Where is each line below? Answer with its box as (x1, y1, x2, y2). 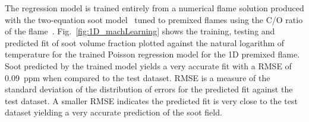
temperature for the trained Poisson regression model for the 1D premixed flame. (5, 48, 300, 60)
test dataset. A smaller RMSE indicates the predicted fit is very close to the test (5, 94, 298, 107)
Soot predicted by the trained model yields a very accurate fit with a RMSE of (5, 59, 292, 72)
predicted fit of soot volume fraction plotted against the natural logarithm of (5, 36, 285, 49)
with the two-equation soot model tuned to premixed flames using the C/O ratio (5, 13, 303, 25)
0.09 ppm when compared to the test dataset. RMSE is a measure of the (5, 71, 270, 84)
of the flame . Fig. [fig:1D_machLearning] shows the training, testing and (5, 25, 275, 37)
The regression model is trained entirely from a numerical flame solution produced (5, 2, 304, 14)
